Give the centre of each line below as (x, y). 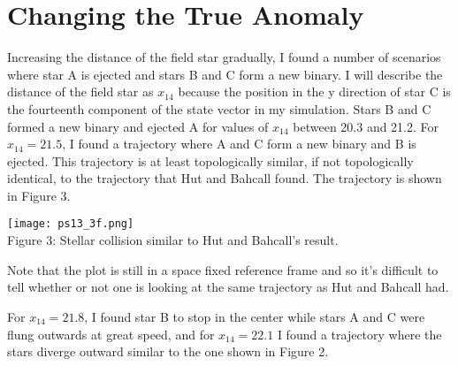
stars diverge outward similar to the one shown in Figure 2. (168, 351)
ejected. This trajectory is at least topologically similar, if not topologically (210, 160)
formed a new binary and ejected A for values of (138, 126)
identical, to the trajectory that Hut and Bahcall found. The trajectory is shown (225, 178)
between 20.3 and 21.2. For (366, 126)
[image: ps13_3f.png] (71, 224)
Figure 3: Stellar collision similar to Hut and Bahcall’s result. (173, 240)
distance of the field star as (80, 91)
